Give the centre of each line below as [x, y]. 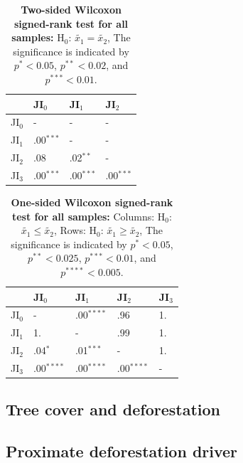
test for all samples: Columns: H [88, 216]
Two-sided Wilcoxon [71, 9]
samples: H [38, 37]
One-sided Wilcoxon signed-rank [92, 202]
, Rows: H [75, 230]
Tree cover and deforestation [113, 409]
